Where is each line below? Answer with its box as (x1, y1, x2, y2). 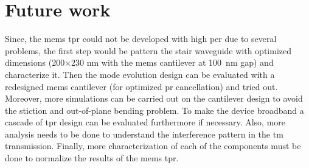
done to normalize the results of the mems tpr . (5, 152, 179, 164)
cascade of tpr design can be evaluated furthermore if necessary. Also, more (5, 116, 286, 128)
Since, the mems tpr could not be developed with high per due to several (5, 32, 277, 45)
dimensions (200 (5, 56, 65, 69)
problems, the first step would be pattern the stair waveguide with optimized (5, 44, 292, 57)
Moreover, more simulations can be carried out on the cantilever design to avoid (5, 92, 303, 105)
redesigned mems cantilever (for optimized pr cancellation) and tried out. (5, 80, 278, 93)
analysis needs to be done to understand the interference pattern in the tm (5, 127, 283, 140)
